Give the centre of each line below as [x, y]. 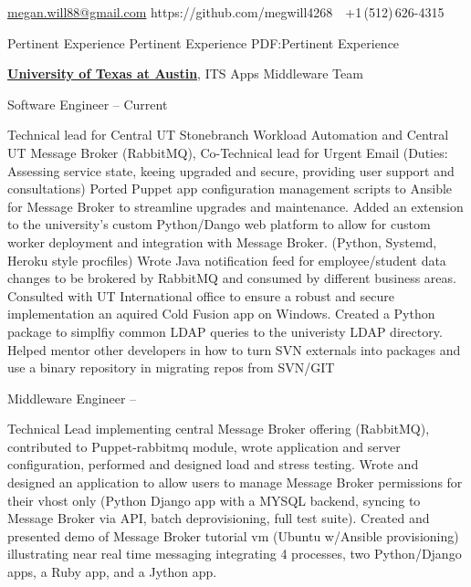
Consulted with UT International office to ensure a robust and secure [201, 295]
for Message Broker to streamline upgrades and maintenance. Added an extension [235, 206]
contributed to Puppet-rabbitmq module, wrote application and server [204, 446]
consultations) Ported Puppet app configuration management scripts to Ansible [230, 189]
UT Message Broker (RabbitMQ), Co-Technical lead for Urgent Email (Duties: [228, 152]
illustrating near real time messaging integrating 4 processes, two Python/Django [235, 554]
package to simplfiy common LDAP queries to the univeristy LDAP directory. [225, 331]
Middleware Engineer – [72, 398]
